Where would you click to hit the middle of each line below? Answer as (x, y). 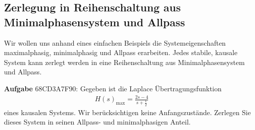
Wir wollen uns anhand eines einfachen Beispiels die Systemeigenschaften (115, 42)
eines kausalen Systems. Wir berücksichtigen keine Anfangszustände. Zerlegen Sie (127, 112)
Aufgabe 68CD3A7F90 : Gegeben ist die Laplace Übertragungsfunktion (113, 88)
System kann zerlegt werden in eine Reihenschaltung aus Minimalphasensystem (125, 62)
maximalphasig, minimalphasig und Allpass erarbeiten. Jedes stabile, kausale (121, 52)
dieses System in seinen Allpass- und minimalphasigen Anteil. (97, 122)
